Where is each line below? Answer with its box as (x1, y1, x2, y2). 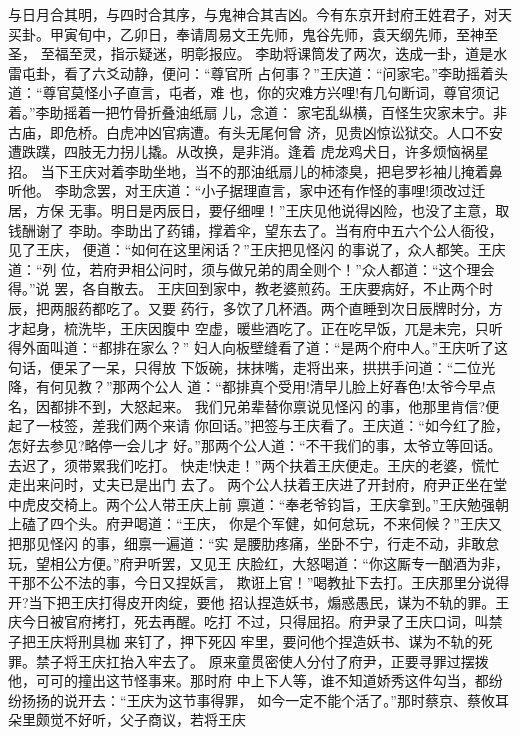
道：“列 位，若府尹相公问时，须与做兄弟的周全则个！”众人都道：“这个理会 (8, 258, 495, 279)
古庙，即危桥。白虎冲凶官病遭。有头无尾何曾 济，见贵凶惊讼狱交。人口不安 (8, 121, 503, 142)
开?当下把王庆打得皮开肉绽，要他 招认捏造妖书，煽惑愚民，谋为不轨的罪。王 (8, 591, 510, 612)
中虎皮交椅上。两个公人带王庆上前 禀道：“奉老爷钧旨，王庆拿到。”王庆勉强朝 (8, 493, 509, 514)
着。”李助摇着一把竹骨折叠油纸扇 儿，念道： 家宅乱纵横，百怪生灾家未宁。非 (8, 101, 507, 122)
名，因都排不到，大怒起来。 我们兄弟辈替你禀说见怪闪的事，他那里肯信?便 (8, 395, 500, 416)
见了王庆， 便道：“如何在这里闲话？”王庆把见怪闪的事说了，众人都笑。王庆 (8, 239, 506, 260)
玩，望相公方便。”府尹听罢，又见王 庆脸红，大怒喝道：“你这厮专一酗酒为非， (8, 552, 509, 573)
